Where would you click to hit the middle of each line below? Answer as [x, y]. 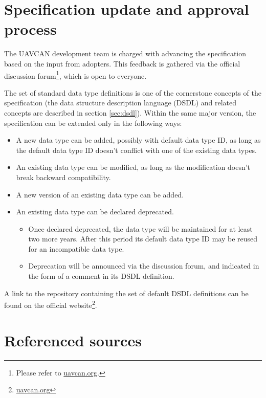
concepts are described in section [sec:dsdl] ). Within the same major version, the [130, 112]
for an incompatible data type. [76, 248]
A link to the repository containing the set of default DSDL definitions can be [126, 293]
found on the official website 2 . [51, 304]
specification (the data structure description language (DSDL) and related [120, 103]
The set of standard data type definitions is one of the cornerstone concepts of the [133, 92]
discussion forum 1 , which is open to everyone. [75, 75]
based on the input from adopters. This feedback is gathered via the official [122, 63]
